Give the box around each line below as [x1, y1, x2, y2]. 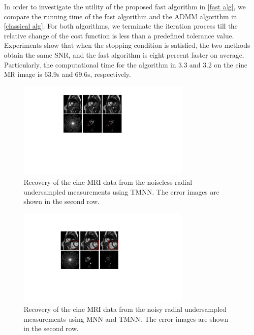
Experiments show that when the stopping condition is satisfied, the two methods [4, 40, 250, 50]
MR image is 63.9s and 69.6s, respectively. [4, 69, 131, 79]
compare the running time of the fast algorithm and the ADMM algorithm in [4, 11, 237, 21]
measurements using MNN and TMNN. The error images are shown [24, 313, 228, 324]
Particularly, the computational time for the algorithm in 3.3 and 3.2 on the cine [4, 59, 248, 69]
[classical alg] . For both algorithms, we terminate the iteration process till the [4, 21, 238, 31]
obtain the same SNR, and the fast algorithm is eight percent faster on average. [4, 49, 244, 60]
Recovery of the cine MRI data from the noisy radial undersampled [24, 304, 226, 314]
